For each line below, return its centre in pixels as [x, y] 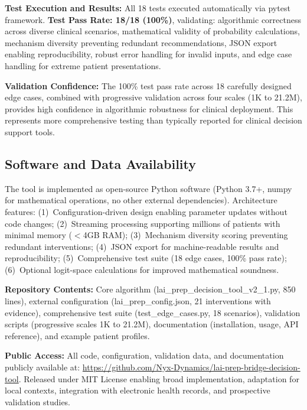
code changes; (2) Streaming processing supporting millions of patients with [143, 223]
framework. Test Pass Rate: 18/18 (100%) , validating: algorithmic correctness [153, 19]
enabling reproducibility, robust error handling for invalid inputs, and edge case [148, 54]
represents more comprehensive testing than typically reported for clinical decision [153, 120]
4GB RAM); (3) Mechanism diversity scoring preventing [185, 235]
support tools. [30, 131]
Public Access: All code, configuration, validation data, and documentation [144, 355]
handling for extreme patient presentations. [83, 65]
